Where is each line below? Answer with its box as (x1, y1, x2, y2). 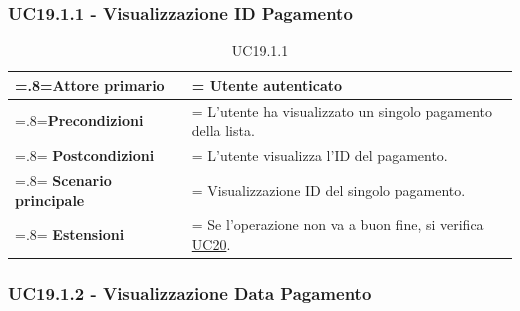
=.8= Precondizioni (15, 110, 144, 131)
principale (15, 189, 85, 210)
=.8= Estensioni (15, 224, 125, 245)
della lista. (191, 120, 255, 141)
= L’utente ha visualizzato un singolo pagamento (191, 100, 492, 121)
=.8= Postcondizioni (15, 145, 155, 166)
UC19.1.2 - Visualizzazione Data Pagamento (8, 280, 372, 305)
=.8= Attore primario (15, 74, 165, 95)
